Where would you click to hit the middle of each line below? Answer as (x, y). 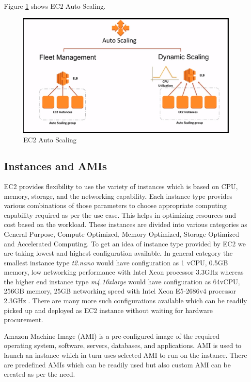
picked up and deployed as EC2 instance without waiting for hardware (108, 310)
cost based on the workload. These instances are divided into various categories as (125, 224)
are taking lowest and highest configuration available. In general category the (118, 253)
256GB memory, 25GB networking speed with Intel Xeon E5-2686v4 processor (120, 291)
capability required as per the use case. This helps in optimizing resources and (120, 215)
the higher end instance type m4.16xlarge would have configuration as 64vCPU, (122, 281)
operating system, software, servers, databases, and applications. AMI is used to (123, 345)
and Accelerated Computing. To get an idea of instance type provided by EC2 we (125, 243)
